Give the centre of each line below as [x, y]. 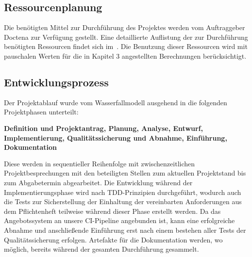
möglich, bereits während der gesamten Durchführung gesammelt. [101, 249]
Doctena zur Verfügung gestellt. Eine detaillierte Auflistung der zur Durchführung [126, 37]
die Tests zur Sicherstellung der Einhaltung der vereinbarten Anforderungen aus [123, 201]
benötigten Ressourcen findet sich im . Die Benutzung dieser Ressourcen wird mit [126, 46]
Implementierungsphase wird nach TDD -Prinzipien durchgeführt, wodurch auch [123, 192]
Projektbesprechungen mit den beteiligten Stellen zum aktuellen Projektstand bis [125, 173]
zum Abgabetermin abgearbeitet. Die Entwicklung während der [98, 182]
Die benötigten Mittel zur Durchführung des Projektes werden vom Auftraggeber [125, 27]
